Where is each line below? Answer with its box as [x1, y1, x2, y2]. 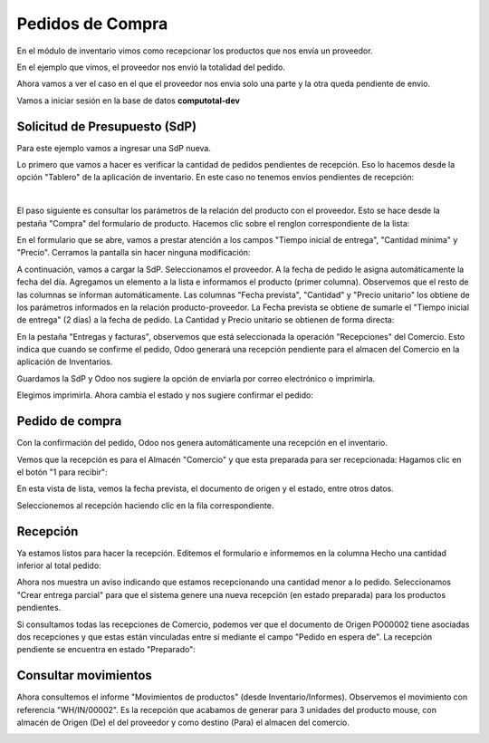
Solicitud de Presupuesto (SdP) [16, 119, 197, 134]
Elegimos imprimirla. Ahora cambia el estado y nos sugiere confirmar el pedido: [16, 390, 314, 400]
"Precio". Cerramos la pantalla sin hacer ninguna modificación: [16, 247, 251, 258]
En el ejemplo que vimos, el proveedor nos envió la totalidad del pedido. [16, 62, 285, 72]
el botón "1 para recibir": [16, 467, 108, 478]
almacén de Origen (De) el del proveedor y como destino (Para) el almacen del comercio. [16, 717, 350, 729]
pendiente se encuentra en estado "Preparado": [16, 644, 197, 655]
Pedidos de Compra [16, 14, 168, 34]
